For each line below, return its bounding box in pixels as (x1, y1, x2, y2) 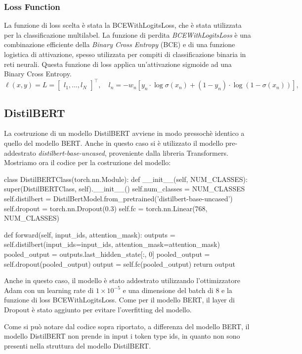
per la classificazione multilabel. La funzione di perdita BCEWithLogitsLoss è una (4, 29, 251, 40)
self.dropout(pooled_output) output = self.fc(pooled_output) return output (4, 258, 235, 269)
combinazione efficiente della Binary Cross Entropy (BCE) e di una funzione (4, 39, 235, 50)
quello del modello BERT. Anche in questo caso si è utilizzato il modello (4, 138, 223, 148)
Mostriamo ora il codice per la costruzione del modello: (4, 157, 171, 168)
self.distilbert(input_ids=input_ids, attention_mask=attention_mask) (4, 239, 220, 249)
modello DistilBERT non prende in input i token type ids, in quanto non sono (4, 331, 240, 341)
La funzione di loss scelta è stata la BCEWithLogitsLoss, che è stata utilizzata (4, 20, 242, 30)
